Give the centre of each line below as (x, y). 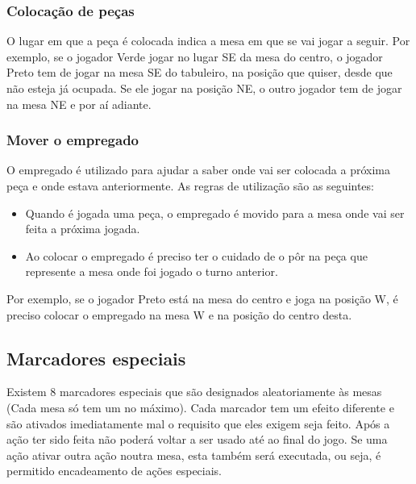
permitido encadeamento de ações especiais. (114, 471)
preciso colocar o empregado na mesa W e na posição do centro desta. (179, 314)
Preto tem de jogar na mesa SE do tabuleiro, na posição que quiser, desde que (200, 72)
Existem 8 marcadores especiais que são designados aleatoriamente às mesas (194, 392)
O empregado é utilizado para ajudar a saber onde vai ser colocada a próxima (198, 170)
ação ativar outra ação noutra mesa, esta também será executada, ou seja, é (194, 455)
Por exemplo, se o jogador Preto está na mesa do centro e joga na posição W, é (202, 298)
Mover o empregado (73, 140)
